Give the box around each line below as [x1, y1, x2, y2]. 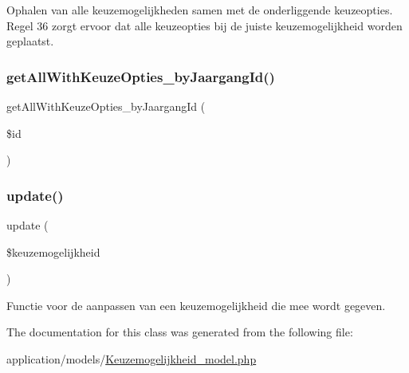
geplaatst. [6, 33, 54, 49]
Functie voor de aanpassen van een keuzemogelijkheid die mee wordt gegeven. [6, 296, 386, 313]
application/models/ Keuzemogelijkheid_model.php [6, 350, 257, 367]
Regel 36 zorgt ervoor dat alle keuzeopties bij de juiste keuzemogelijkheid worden [6, 17, 403, 33]
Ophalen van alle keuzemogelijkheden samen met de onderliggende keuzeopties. [6, 2, 393, 18]
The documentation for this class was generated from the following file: [6, 324, 353, 340]
